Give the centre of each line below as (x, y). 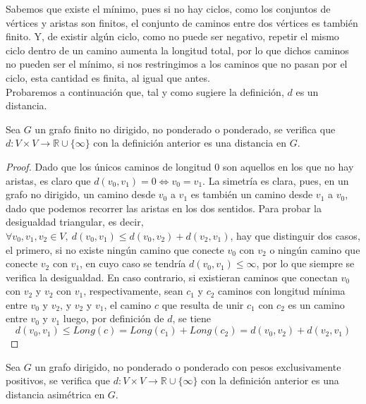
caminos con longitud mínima (282, 291)
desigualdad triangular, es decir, (75, 222)
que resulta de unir (203, 304)
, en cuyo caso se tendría (133, 263)
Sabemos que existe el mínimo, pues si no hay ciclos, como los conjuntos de (168, 8)
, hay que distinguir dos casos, (295, 235)
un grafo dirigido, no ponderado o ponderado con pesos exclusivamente (188, 366)
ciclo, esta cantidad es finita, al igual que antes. (108, 77)
